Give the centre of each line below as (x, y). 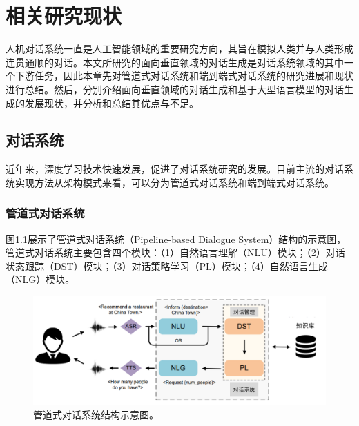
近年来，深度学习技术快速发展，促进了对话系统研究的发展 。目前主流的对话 (175, 169)
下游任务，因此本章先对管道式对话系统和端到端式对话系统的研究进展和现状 (184, 76)
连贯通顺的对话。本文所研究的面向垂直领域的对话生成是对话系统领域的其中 (175, 62)
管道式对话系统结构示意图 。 (96, 415)
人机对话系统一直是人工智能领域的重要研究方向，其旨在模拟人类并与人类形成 (179, 49)
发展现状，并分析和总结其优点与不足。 (111, 103)
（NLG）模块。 (40, 279)
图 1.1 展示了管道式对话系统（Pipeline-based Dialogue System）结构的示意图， (176, 239)
